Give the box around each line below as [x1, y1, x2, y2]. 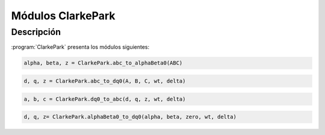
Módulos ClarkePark [11, 9, 116, 22]
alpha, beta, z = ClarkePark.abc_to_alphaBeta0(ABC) [23, 60, 183, 66]
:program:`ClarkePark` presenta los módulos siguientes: [11, 43, 150, 51]
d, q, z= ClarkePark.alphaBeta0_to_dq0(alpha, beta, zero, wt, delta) [23, 113, 237, 121]
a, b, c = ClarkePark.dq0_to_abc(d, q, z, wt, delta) [23, 95, 186, 102]
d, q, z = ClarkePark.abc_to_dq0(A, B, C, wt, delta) [23, 77, 186, 84]
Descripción [11, 27, 61, 37]
